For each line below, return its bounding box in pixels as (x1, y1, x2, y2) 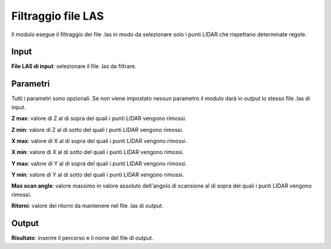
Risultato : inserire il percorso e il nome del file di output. (11, 234, 154, 242)
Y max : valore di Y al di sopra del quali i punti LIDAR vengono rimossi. (11, 159, 188, 167)
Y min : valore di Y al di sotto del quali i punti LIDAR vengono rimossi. (11, 171, 184, 178)
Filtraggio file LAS (11, 9, 104, 23)
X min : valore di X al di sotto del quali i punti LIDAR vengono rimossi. (11, 148, 185, 156)
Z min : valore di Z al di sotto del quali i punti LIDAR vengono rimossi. (11, 126, 184, 133)
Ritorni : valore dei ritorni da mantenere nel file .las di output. (11, 202, 164, 210)
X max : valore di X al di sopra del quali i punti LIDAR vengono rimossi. (11, 137, 188, 144)
